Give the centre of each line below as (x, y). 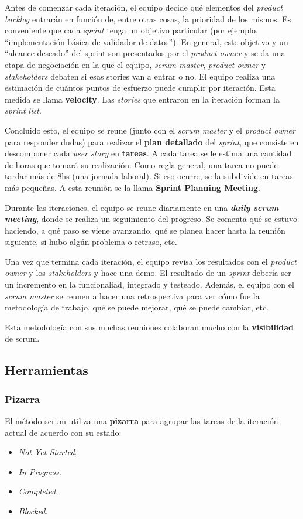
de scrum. (22, 338)
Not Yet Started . (48, 452)
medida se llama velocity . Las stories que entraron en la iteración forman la (142, 99)
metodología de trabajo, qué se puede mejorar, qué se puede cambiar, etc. (137, 307)
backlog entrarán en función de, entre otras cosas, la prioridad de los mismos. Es (148, 18)
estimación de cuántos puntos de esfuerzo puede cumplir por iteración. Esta (140, 88)
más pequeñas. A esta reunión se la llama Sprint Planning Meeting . (132, 187)
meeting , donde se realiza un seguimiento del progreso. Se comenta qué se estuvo (151, 219)
